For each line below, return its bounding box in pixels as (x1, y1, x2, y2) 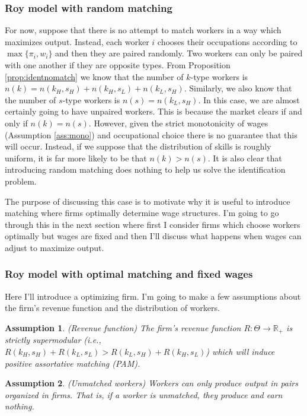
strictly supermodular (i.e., (5, 334, 101, 346)
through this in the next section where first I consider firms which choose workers (5, 218, 300, 230)
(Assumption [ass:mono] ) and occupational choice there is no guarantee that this (5, 128, 298, 141)
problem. (5, 174, 37, 187)
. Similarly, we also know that (184, 82, 292, 94)
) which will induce (206, 345, 275, 357)
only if (5, 116, 28, 129)
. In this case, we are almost (198, 93, 300, 106)
